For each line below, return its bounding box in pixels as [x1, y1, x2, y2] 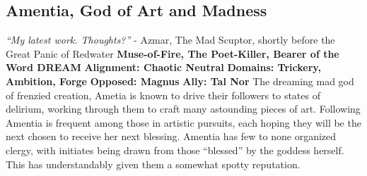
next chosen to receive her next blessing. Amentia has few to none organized [6, 129, 337, 144]
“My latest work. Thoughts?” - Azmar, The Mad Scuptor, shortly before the [6, 32, 335, 47]
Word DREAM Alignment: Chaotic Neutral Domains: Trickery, [6, 60, 321, 75]
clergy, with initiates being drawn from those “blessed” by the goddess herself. [6, 142, 344, 157]
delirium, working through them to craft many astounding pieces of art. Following [6, 101, 361, 116]
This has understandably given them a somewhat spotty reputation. [6, 156, 301, 171]
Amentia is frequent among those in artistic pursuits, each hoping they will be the [6, 115, 361, 130]
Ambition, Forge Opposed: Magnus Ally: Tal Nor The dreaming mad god [6, 73, 354, 88]
